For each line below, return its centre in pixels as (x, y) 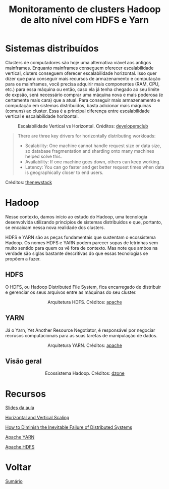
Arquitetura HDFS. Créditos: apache (85, 302)
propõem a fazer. (23, 258)
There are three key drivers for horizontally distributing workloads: (87, 136)
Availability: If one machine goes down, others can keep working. (93, 162)
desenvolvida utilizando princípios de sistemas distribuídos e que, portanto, (84, 222)
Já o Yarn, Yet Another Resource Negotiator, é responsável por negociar (80, 330)
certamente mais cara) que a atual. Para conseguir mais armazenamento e (83, 100)
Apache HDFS (20, 447)
